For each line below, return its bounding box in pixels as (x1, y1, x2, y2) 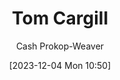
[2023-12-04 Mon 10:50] (8, 59, 112, 71)
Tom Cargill (11, 7, 109, 30)
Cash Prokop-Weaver (15, 40, 105, 52)
